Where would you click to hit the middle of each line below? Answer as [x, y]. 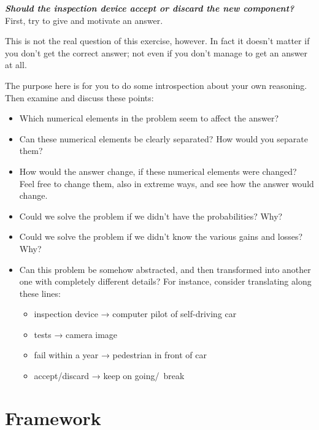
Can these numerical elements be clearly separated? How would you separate [163, 138]
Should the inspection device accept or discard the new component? [150, 8]
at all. [16, 65]
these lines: [40, 293]
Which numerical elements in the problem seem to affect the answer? [149, 118]
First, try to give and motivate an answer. [84, 20]
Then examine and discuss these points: [79, 97]
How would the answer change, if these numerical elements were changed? [158, 171]
